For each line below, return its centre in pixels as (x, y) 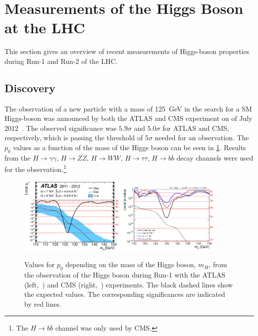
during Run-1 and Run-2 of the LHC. (61, 61)
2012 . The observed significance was (61, 128)
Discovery (30, 87)
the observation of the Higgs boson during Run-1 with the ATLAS (125, 275)
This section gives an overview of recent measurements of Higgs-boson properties (127, 51)
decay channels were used (215, 157)
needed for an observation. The (202, 138)
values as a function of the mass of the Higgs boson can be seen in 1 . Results (129, 147)
